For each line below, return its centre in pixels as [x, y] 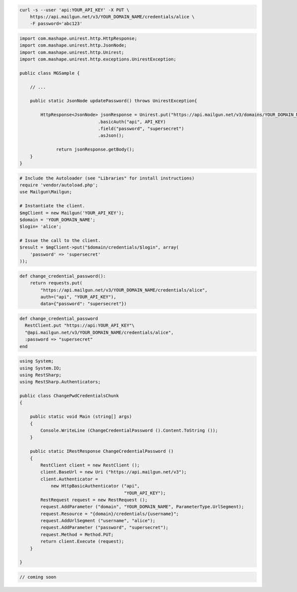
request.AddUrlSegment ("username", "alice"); [98, 521]
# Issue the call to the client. [60, 241]
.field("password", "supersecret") [141, 129]
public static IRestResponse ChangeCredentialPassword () [102, 451]
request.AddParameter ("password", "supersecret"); [104, 528]
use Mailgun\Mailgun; [46, 192]
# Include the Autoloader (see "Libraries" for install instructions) [107, 178]
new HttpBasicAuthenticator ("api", [95, 486]
